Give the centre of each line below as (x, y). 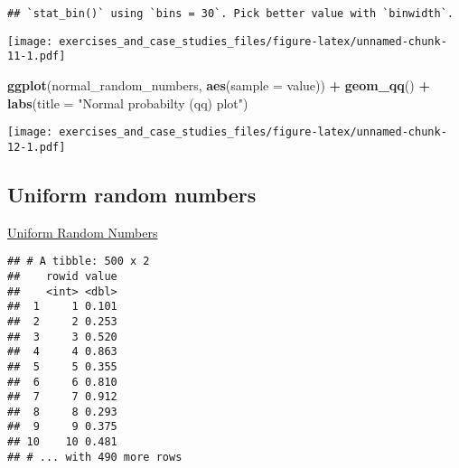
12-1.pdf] (37, 147)
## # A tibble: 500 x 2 (79, 262)
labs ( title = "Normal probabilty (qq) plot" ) (128, 103)
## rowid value (62, 276)
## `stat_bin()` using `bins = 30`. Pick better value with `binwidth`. (230, 14)
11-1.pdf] (37, 56)
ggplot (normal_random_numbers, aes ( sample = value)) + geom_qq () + (219, 84)
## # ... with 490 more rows (95, 457)
